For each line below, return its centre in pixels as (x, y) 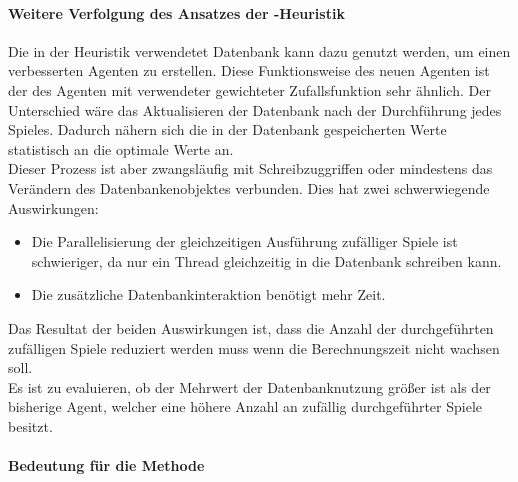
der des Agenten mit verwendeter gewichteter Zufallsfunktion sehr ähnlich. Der (249, 89)
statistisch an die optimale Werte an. (121, 148)
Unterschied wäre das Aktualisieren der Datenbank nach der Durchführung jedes (255, 109)
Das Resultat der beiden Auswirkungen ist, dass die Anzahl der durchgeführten (251, 327)
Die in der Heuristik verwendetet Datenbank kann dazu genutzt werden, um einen (259, 50)
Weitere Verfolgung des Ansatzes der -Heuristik (176, 12)
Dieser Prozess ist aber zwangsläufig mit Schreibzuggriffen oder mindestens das (250, 168)
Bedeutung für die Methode (106, 465)
